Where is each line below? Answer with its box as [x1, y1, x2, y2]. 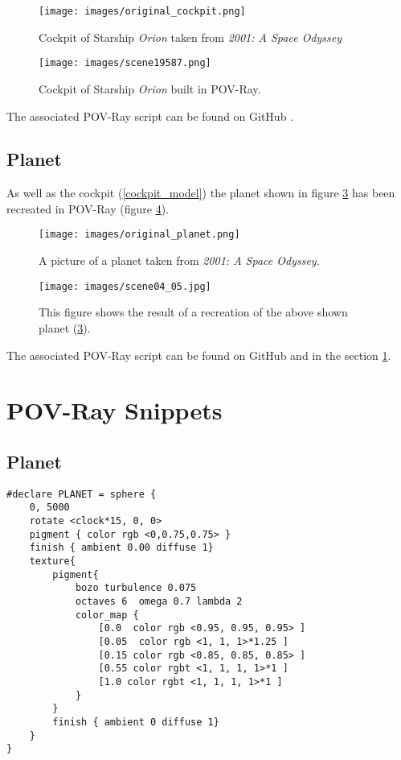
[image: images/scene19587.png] [39, 57, 211, 69]
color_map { [75, 609, 139, 621]
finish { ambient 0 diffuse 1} [52, 716, 219, 728]
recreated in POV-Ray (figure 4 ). [6, 200, 169, 217]
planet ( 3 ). [39, 319, 91, 336]
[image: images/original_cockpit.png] [39, 6, 246, 17]
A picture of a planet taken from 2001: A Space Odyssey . [39, 252, 320, 269]
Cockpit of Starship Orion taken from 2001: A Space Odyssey [39, 28, 342, 45]
